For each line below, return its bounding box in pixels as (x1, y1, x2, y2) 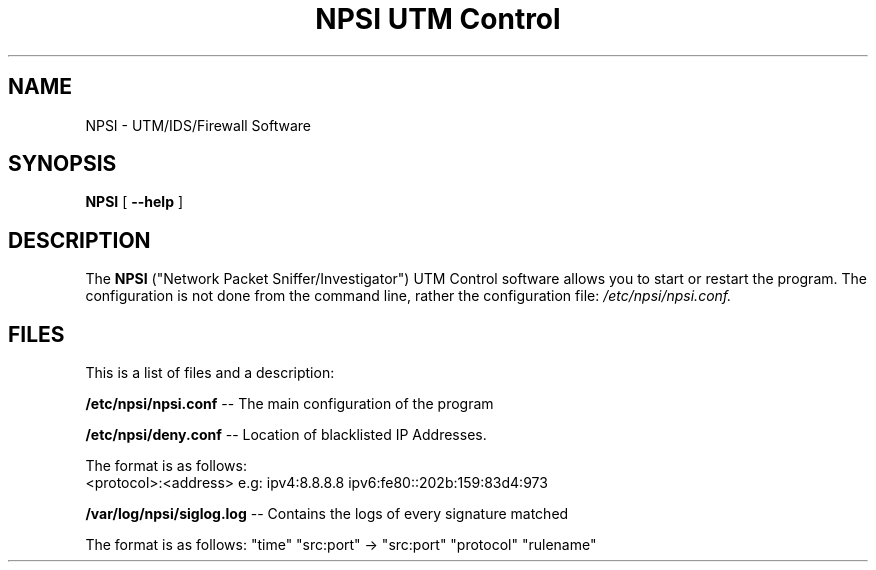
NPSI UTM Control (315, 2, 561, 36)
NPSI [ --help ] (85, 193, 184, 211)
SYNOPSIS (8, 151, 117, 177)
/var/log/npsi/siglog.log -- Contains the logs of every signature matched (85, 505, 569, 523)
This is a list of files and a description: (85, 364, 335, 382)
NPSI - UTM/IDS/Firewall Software (85, 116, 311, 134)
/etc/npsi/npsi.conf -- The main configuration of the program (85, 395, 494, 413)
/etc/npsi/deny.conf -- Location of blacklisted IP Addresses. (85, 426, 487, 444)
